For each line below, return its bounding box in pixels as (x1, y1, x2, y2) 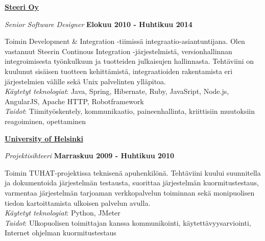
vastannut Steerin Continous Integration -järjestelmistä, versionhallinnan (5, 45, 232, 56)
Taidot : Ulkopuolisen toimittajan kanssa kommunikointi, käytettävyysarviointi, (5, 217, 251, 228)
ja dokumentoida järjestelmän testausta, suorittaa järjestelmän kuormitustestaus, (5, 177, 259, 188)
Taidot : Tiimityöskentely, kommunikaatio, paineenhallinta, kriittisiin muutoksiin (5, 106, 255, 116)
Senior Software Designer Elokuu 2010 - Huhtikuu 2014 (5, 18, 192, 29)
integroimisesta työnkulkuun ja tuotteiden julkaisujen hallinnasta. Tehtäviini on (5, 56, 254, 66)
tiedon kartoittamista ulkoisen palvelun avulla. (5, 197, 151, 208)
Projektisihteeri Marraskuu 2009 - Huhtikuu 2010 (5, 150, 175, 161)
